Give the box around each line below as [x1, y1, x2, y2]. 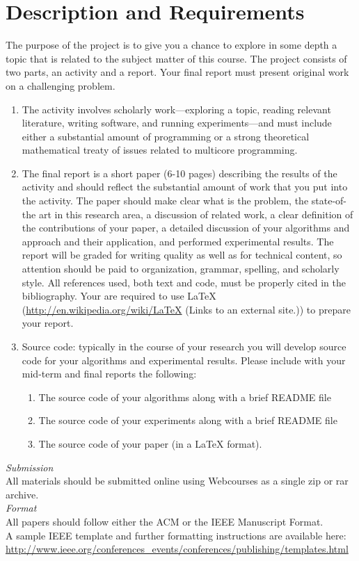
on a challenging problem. [6, 78, 115, 92]
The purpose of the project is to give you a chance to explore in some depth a [6, 38, 337, 52]
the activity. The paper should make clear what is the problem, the [22, 193, 309, 208]
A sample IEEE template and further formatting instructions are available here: [6, 528, 346, 542]
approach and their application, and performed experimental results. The [22, 234, 334, 248]
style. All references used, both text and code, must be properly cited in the [22, 275, 346, 289]
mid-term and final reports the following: [22, 366, 197, 381]
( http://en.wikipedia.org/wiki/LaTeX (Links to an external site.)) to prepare [22, 302, 351, 316]
